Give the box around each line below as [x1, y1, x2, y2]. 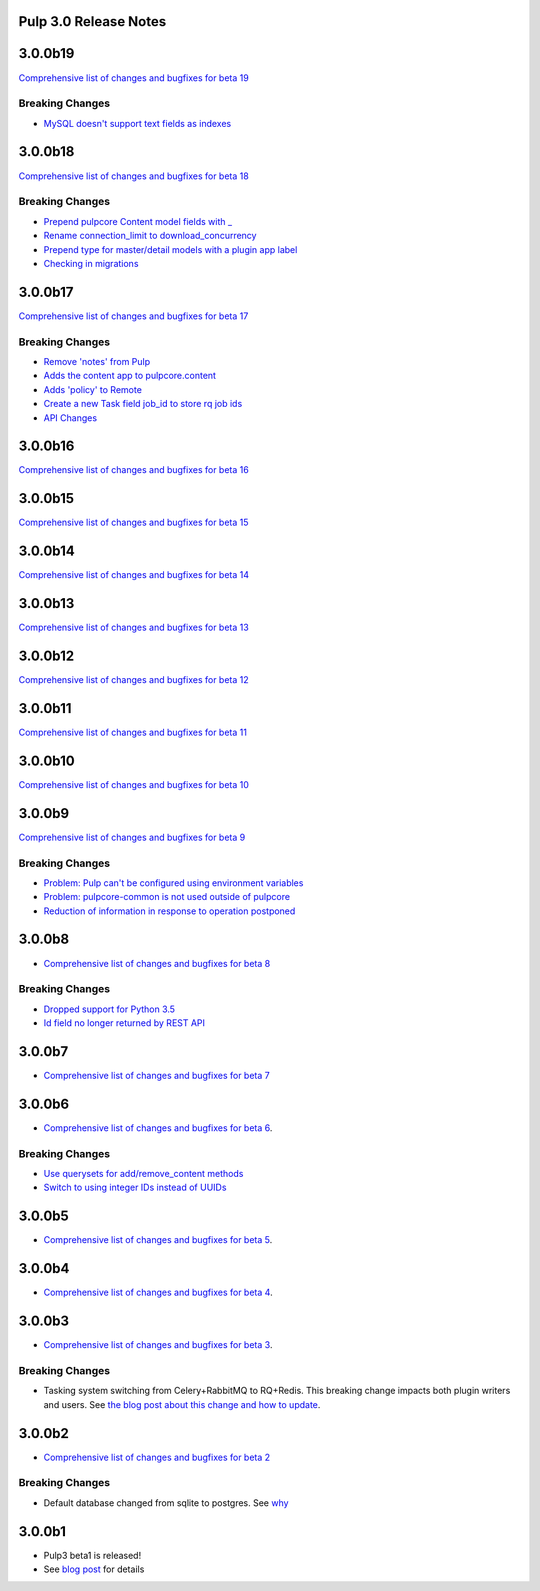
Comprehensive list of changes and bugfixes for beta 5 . [43, 1234, 273, 1246]
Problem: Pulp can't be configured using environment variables [43, 876, 304, 889]
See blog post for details [43, 1563, 145, 1575]
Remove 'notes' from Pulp [43, 355, 151, 367]
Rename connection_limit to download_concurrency [43, 230, 257, 242]
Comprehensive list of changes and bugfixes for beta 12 [18, 674, 249, 686]
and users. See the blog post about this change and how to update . [43, 1398, 321, 1410]
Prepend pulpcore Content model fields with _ [43, 215, 233, 227]
